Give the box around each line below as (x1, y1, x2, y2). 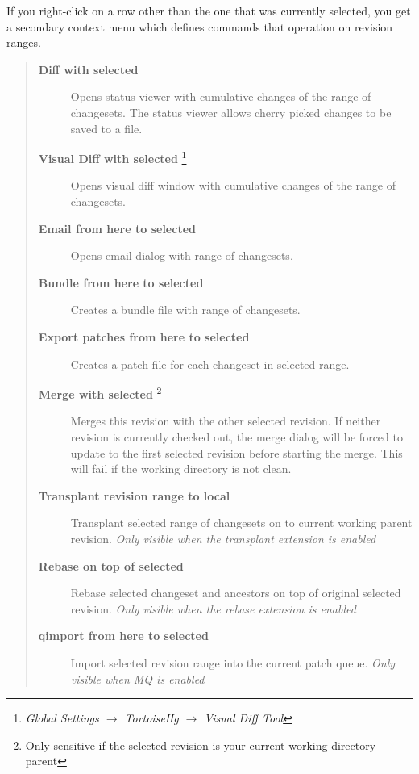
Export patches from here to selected (38, 328, 250, 345)
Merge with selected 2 (38, 383, 162, 402)
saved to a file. (70, 119, 143, 136)
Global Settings (25, 709, 99, 726)
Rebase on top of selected (38, 557, 184, 574)
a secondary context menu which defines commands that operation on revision (6, 18, 393, 35)
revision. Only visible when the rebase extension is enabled (70, 600, 356, 617)
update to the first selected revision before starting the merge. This (70, 444, 403, 461)
